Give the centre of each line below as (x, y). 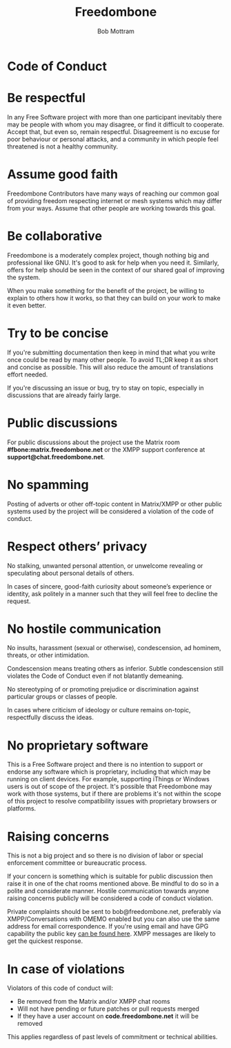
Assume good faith (63, 174)
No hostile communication (84, 629)
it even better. (27, 305)
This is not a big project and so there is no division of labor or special (105, 856)
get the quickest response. (45, 941)
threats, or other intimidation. (48, 655)
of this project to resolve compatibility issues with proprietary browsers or (112, 801)
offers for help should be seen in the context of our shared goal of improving (116, 269)
